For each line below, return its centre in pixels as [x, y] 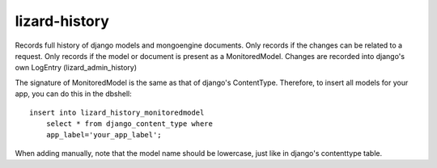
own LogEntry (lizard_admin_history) [76, 68]
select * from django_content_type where [129, 124]
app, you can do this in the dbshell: [74, 94]
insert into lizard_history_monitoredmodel [117, 112]
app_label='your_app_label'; [104, 135]
